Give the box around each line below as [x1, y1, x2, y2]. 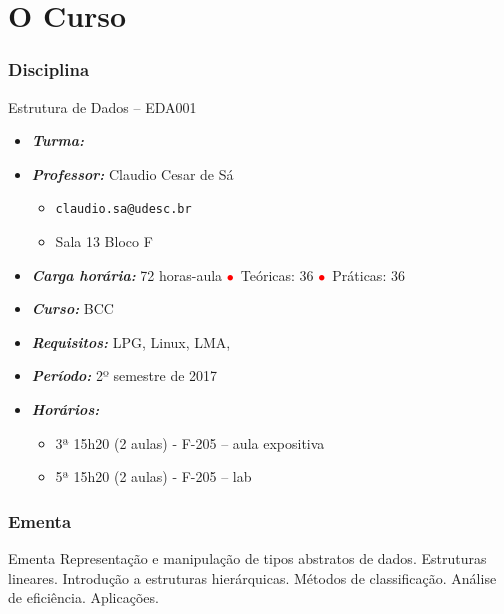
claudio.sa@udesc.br [55, 202, 192, 217]
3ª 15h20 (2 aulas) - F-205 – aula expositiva [55, 432, 325, 453]
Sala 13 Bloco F [55, 231, 153, 252]
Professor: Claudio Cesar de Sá [31, 163, 234, 184]
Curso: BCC [31, 298, 114, 319]
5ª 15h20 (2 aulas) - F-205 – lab [55, 466, 252, 487]
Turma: [31, 130, 84, 151]
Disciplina [8, 57, 90, 82]
